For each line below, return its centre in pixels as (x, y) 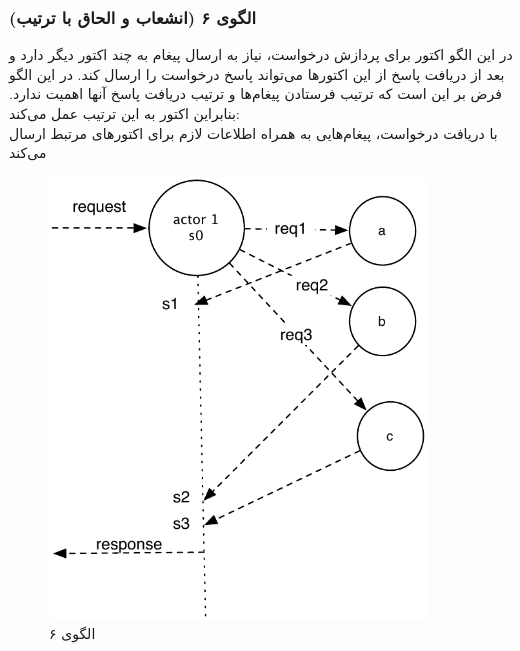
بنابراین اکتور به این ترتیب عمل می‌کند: (124, 113)
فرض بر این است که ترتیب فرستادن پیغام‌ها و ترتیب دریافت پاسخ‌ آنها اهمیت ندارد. (255, 93)
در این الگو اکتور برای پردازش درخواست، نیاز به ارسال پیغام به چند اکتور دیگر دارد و (261, 54)
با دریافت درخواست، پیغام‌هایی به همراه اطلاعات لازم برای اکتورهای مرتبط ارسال (253, 132)
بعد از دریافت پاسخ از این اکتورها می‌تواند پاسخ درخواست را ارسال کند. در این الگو (257, 73)
